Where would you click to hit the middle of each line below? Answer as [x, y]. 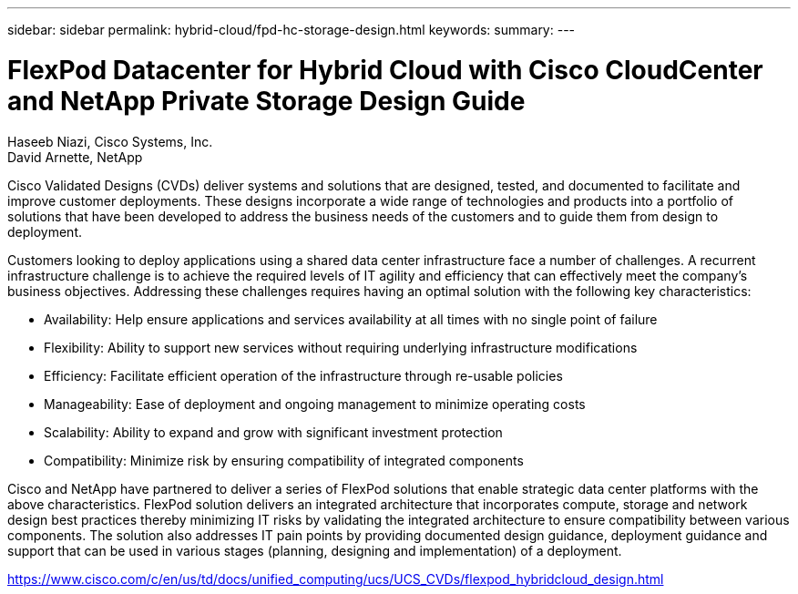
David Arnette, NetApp [75, 157]
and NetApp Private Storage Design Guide [266, 101]
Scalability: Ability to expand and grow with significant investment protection [273, 432]
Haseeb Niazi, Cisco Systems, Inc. [110, 141]
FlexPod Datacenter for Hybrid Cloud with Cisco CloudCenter [385, 70]
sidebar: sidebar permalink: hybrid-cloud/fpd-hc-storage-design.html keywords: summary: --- [292, 30]
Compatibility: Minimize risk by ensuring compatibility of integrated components [284, 460]
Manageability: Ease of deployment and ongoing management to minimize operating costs [315, 404]
